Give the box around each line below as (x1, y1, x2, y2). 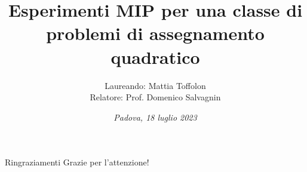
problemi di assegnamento (46, 21, 265, 45)
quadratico (110, 44, 200, 69)
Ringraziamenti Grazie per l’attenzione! (5, 156, 149, 168)
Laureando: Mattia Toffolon (105, 79, 206, 91)
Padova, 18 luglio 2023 (113, 110, 197, 123)
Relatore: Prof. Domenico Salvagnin (90, 91, 221, 103)
